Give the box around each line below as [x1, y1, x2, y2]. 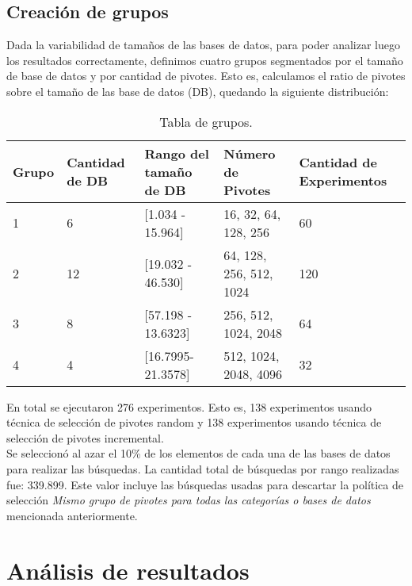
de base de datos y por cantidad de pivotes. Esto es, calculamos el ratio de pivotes [6, 67, 406, 84]
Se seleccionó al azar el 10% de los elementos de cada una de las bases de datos [6, 445, 391, 462]
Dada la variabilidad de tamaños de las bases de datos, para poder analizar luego [6, 36, 400, 53]
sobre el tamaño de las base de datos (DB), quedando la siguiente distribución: [6, 82, 389, 99]
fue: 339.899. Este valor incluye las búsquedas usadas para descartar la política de [6, 476, 404, 492]
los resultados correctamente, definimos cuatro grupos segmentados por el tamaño [6, 52, 403, 68]
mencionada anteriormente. [6, 507, 138, 523]
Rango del [144, 144, 209, 163]
